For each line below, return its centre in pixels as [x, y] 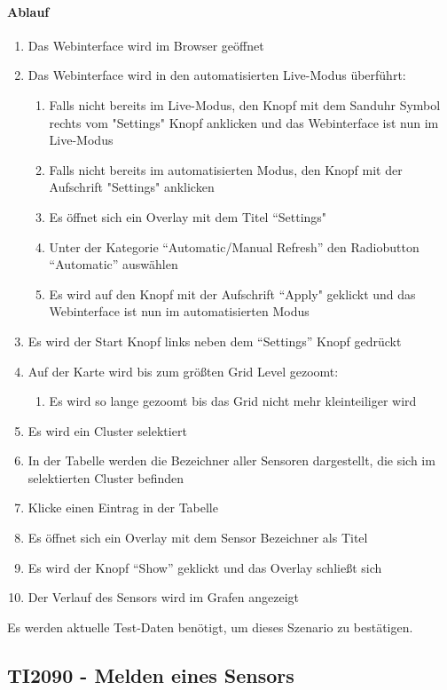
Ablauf [28, 11]
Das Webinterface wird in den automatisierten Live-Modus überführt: [217, 75]
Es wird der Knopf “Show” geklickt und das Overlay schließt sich [205, 567]
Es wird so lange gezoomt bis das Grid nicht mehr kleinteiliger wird [233, 401]
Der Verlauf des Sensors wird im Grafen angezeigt [164, 597]
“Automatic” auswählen [114, 264]
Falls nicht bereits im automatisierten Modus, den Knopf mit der [226, 169]
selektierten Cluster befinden [106, 477]
